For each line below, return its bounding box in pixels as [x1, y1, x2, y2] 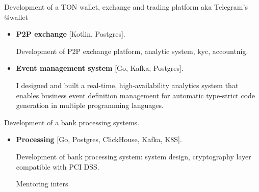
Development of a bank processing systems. [4, 117, 140, 127]
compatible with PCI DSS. [16, 161, 99, 172]
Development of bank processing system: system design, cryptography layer [16, 151, 251, 161]
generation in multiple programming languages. [16, 100, 164, 111]
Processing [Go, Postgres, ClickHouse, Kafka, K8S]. [16, 134, 182, 145]
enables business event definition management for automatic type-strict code [16, 90, 255, 100]
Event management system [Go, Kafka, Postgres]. [16, 63, 184, 73]
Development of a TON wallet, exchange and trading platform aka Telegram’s [4, 2, 248, 12]
